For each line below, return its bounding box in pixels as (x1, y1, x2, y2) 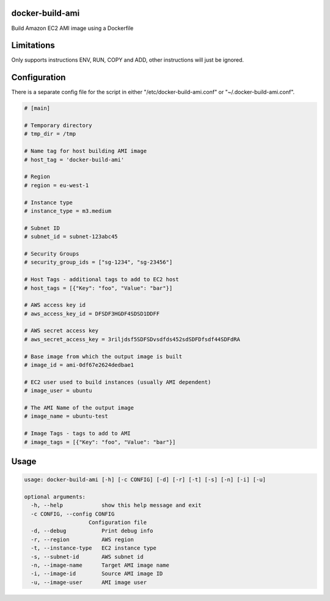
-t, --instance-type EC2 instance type (31, 545, 157, 551)
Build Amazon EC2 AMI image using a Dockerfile (11, 24, 134, 32)
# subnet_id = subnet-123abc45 (24, 233, 119, 240)
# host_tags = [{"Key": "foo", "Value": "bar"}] (24, 284, 173, 292)
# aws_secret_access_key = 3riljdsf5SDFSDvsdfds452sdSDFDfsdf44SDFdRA (24, 336, 241, 342)
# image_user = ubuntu (24, 387, 92, 394)
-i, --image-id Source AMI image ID (31, 570, 163, 577)
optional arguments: (24, 493, 86, 500)
